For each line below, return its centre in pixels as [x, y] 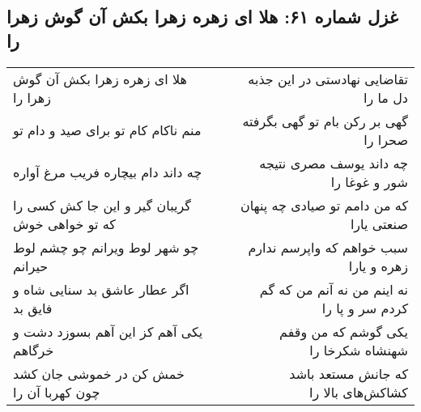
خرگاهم [34, 350]
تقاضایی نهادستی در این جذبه [328, 79]
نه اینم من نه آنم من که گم [334, 289]
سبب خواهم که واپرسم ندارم [328, 247]
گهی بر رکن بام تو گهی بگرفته [325, 121]
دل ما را [385, 97]
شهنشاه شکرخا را [359, 350]
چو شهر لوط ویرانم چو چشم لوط [106, 247]
